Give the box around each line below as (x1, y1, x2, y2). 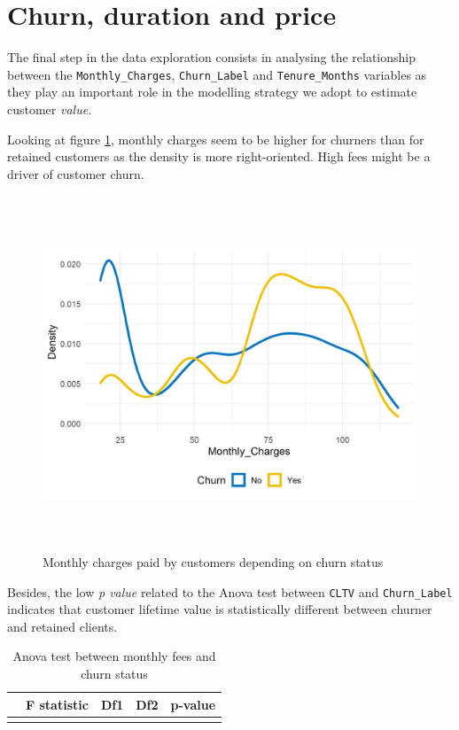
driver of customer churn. (7, 164, 144, 182)
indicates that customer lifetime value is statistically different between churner (7, 600, 432, 618)
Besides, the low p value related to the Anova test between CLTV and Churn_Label (7, 582, 453, 601)
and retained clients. (7, 617, 118, 635)
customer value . (7, 99, 92, 118)
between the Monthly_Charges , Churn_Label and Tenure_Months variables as (7, 65, 427, 83)
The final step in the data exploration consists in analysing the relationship (7, 48, 416, 66)
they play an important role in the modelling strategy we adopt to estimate (7, 82, 417, 101)
